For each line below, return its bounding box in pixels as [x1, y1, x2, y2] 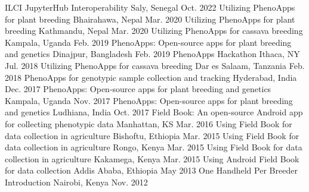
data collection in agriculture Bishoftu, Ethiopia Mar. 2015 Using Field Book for [5, 129, 299, 141]
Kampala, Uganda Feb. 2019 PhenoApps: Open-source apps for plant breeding [5, 36, 292, 48]
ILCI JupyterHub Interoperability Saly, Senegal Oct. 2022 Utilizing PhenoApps [5, 1, 295, 13]
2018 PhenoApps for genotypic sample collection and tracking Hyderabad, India [5, 71, 297, 83]
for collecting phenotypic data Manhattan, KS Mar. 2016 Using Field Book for [5, 117, 292, 130]
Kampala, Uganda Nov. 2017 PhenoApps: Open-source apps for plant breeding [5, 94, 293, 106]
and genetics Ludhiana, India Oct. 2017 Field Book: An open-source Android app [5, 106, 303, 118]
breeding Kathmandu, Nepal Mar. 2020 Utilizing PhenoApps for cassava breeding [5, 24, 303, 37]
